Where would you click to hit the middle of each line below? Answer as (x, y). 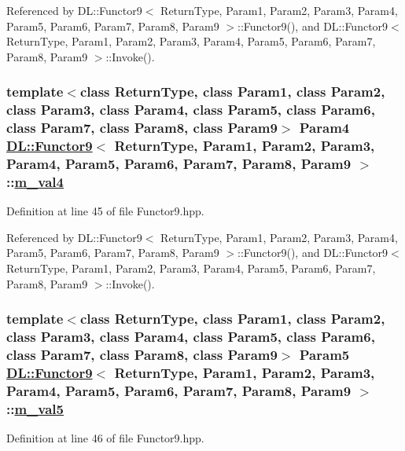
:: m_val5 (35, 408)
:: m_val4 (35, 181)
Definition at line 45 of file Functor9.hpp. (105, 211)
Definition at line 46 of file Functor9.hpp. (105, 438)
